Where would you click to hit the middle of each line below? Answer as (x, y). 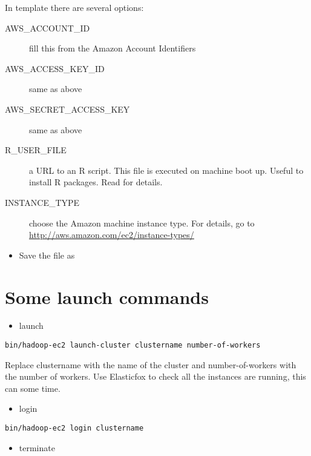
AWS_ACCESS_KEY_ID (55, 68)
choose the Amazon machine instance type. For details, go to (142, 223)
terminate (37, 447)
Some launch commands (107, 296)
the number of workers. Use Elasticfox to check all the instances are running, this (155, 376)
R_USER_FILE (36, 150)
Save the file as (47, 255)
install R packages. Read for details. (96, 182)
